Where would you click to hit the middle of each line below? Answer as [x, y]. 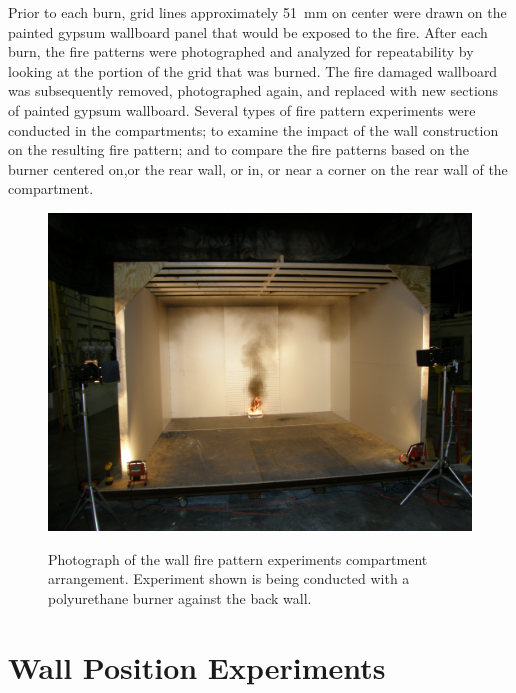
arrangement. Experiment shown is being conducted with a [229, 578]
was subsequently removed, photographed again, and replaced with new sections [253, 90]
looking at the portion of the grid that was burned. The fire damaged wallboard [253, 70]
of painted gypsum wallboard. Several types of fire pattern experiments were [242, 109]
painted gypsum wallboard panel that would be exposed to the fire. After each [248, 31]
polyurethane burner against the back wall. [180, 597]
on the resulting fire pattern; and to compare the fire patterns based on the [238, 149]
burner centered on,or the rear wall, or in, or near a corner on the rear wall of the [258, 168]
